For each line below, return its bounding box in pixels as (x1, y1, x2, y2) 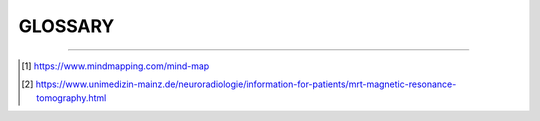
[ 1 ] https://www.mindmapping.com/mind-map (21, 60, 210, 72)
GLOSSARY (18, 15, 115, 37)
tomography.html (36, 92, 107, 104)
